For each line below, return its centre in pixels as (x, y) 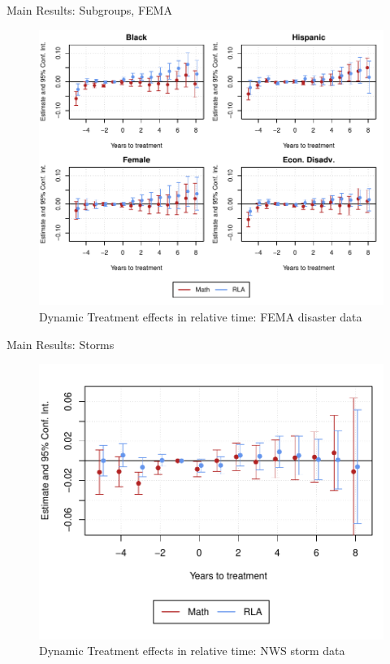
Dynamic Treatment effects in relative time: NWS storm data (192, 651)
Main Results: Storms (61, 344)
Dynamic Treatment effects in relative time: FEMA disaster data (201, 316)
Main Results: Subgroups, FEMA (89, 10)
